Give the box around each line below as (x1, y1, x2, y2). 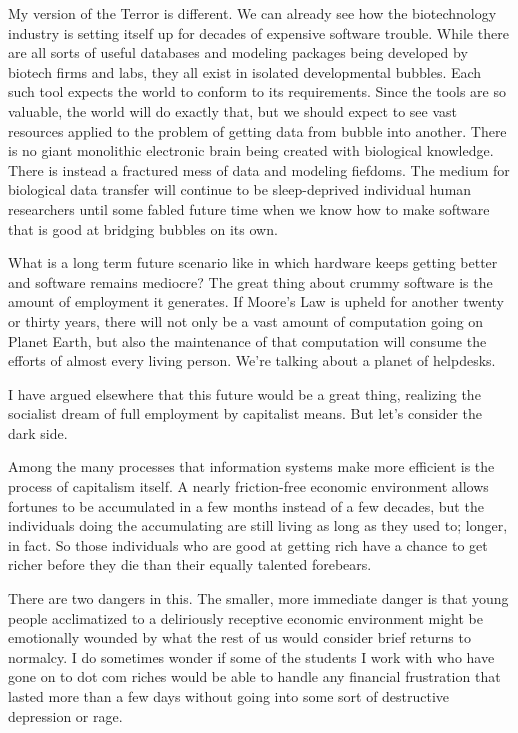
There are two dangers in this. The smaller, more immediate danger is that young (8, 588, 509, 609)
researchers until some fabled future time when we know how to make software (8, 198, 490, 219)
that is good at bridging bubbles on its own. (8, 218, 278, 239)
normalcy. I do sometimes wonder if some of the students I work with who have (8, 646, 495, 667)
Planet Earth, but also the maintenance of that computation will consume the (8, 330, 487, 351)
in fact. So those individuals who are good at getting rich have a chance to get (8, 534, 488, 555)
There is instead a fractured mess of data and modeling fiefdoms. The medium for (8, 159, 510, 180)
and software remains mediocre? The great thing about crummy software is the (8, 271, 493, 292)
